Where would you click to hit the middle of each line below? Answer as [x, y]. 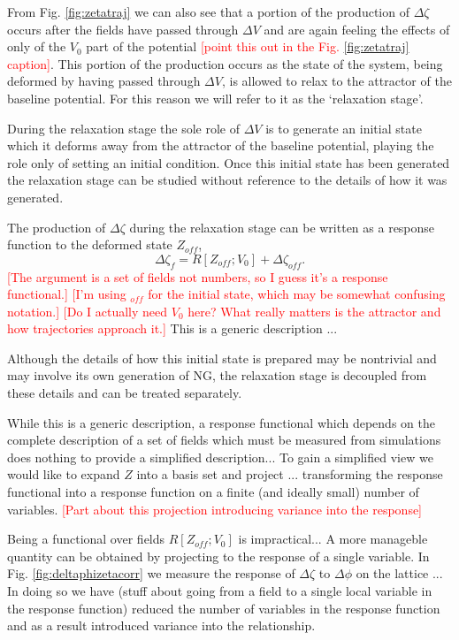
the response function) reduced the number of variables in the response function [224, 608]
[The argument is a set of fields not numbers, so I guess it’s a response [198, 276]
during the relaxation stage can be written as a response [282, 227]
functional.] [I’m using [67, 294]
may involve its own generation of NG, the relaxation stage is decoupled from [217, 375]
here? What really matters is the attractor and [314, 311]
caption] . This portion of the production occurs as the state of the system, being [225, 63]
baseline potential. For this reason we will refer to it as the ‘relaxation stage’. [215, 98]
